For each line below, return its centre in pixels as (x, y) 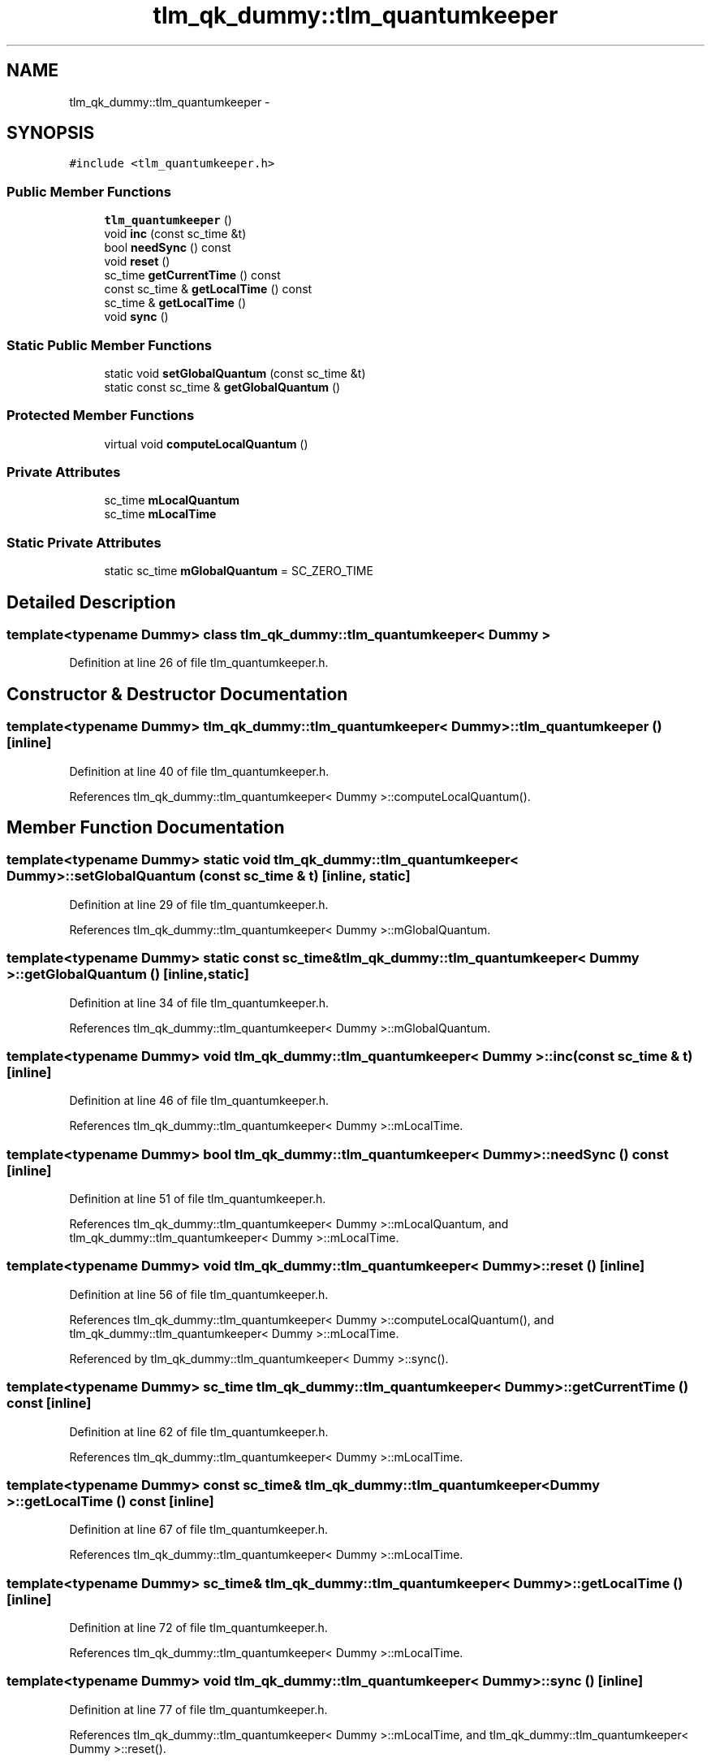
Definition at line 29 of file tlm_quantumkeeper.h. (199, 904)
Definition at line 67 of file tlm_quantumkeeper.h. (199, 1530)
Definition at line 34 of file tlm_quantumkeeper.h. (199, 1002)
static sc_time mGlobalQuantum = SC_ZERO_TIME (239, 571)
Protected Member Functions (101, 416)
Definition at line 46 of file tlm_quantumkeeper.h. (199, 1101)
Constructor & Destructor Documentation (177, 694)
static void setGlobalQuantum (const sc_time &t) (235, 373)
